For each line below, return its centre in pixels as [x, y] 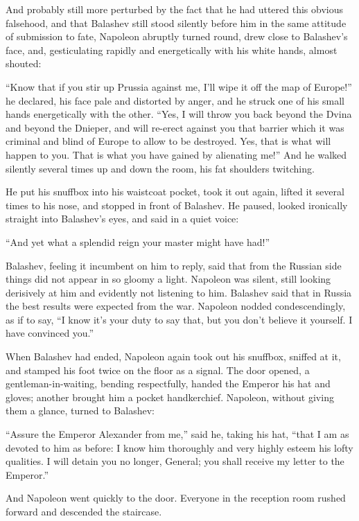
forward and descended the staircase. [84, 511]
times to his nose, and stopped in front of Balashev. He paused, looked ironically [177, 205]
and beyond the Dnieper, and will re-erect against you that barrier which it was [175, 127]
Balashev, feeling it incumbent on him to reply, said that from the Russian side [174, 265]
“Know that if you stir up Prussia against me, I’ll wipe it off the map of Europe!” [179, 86]
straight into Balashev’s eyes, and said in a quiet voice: [122, 219]
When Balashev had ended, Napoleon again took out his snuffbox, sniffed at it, [173, 356]
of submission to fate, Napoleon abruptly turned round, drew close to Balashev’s [177, 36]
